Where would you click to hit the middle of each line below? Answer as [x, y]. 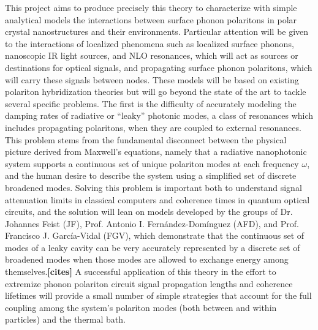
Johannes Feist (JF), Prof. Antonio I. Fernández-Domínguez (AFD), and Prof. [152, 223]
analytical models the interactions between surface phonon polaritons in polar [151, 19]
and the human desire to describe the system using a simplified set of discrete [151, 175]
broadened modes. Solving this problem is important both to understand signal [153, 187]
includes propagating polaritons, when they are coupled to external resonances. [153, 127]
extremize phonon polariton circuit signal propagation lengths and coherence [149, 283]
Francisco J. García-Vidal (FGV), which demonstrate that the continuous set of [155, 235]
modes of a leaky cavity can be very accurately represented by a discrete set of [153, 247]
